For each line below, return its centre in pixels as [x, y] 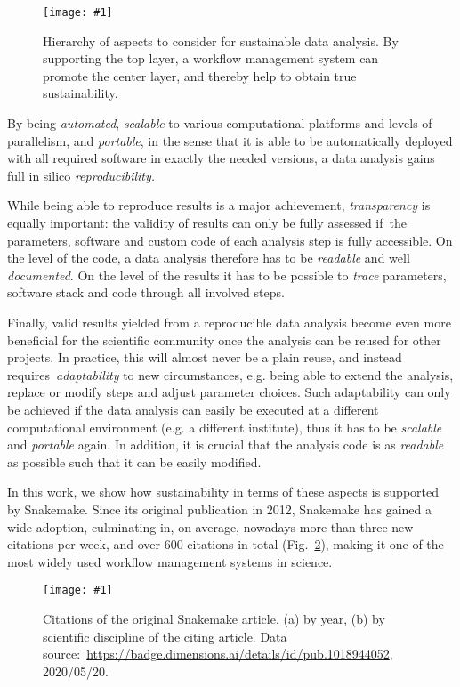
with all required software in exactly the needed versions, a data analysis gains [221, 158]
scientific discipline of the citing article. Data [165, 636]
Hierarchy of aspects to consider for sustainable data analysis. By [221, 40]
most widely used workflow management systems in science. [170, 561]
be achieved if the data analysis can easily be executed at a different [193, 409]
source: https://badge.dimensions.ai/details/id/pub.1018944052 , [218, 654]
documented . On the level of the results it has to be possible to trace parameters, [227, 275]
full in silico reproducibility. [81, 175]
